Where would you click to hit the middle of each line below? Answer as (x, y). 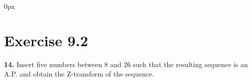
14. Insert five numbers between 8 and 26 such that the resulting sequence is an (126, 64)
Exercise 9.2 (46, 40)
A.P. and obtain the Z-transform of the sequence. (79, 74)
